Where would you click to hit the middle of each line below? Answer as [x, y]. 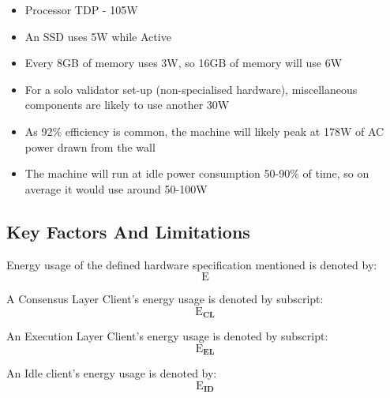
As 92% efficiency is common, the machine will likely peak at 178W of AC [204, 131]
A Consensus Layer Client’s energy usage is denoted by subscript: [165, 299]
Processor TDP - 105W [81, 9]
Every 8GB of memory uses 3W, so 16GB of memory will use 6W [184, 63]
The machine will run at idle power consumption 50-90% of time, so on [197, 173]
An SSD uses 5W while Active [98, 36]
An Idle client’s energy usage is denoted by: [112, 373]
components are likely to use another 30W [127, 105]
